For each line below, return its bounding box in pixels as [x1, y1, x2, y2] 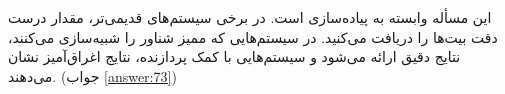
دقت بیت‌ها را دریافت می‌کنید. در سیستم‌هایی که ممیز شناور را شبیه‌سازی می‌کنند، [8, 26, 498, 47]
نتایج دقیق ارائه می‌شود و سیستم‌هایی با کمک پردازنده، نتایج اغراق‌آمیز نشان [8, 46, 461, 67]
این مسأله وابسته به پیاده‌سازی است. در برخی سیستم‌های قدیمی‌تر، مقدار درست [8, 7, 492, 28]
